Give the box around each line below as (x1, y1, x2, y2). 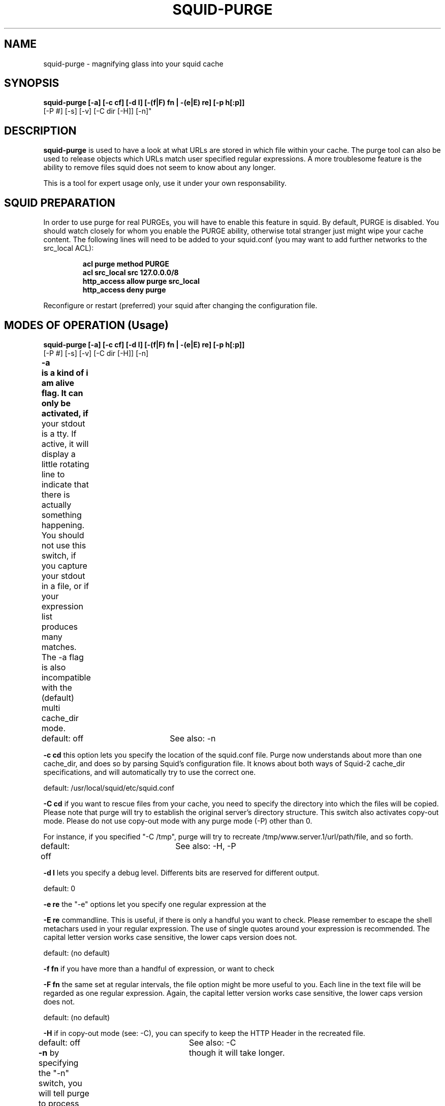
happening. (41, 519, 85, 530)
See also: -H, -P (175, 840, 236, 851)
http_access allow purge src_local (82, 277, 200, 286)
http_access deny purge (82, 285, 166, 295)
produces (41, 621, 78, 632)
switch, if (41, 550, 76, 561)
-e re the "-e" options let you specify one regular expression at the (43, 899, 267, 908)
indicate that (41, 479, 89, 490)
